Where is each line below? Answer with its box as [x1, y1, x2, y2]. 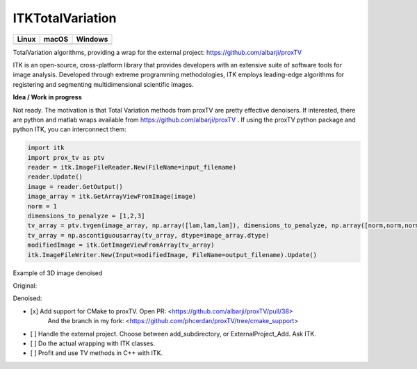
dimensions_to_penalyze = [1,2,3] [27, 212, 145, 220]
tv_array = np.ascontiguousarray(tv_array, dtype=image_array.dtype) [27, 231, 270, 239]
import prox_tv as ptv [27, 154, 105, 161]
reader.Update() [27, 173, 83, 181]
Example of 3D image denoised [13, 268, 103, 277]
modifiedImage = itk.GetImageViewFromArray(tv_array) [27, 241, 215, 249]
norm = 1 [27, 202, 58, 210]
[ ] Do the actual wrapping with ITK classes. [30, 339, 156, 347]
